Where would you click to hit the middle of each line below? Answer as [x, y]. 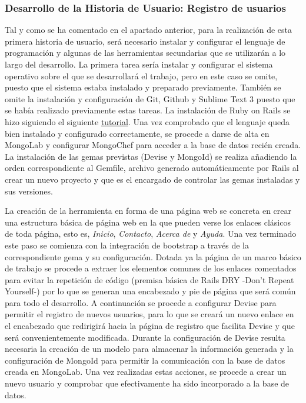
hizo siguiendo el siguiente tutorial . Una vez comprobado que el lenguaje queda [147, 121]
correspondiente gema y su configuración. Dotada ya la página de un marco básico [153, 256]
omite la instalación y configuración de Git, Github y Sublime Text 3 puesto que [150, 98]
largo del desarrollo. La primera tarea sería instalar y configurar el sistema [139, 64]
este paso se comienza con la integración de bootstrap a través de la [127, 245]
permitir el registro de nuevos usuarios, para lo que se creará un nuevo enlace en [149, 314]
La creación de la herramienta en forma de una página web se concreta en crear [148, 211]
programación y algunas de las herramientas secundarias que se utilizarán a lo [145, 53]
